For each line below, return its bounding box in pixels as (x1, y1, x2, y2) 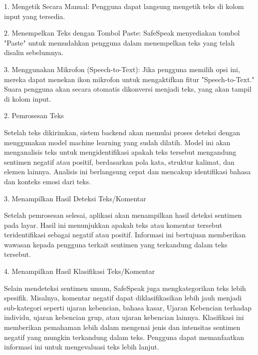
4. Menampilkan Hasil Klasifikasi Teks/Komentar (4, 266, 155, 276)
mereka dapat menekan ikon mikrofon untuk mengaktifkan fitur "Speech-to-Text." (4, 74, 255, 84)
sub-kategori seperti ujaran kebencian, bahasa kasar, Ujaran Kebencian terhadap (4, 302, 252, 312)
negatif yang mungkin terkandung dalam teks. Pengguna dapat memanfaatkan (4, 331, 245, 342)
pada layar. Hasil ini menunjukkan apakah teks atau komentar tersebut (4, 219, 223, 230)
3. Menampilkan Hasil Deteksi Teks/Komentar (4, 193, 146, 203)
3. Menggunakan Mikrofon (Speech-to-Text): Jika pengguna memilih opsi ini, (4, 64, 240, 74)
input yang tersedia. (4, 11, 65, 21)
